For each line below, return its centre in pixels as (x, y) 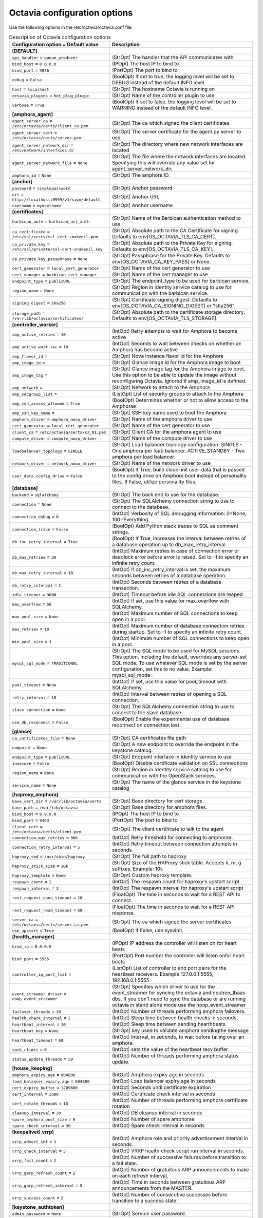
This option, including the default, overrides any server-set (179, 657)
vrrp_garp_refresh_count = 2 (44, 1173)
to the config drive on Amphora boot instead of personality (179, 476)
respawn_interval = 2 (35, 888)
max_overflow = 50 (32, 604)
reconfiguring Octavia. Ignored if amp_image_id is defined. (179, 381)
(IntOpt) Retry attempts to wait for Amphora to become (175, 331)
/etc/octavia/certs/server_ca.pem (50, 925)
